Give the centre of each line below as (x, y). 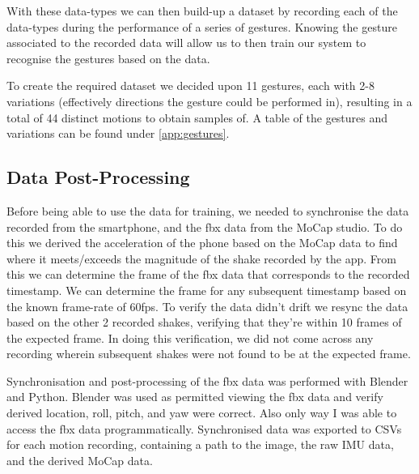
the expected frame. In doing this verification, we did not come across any (190, 337)
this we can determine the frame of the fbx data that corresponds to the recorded (208, 274)
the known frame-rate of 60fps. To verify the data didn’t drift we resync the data (207, 306)
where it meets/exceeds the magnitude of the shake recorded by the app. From (201, 258)
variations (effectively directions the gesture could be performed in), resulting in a (209, 101)
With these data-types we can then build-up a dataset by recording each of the (202, 11)
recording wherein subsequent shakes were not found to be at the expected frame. (209, 354)
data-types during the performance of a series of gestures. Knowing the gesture (202, 26)
